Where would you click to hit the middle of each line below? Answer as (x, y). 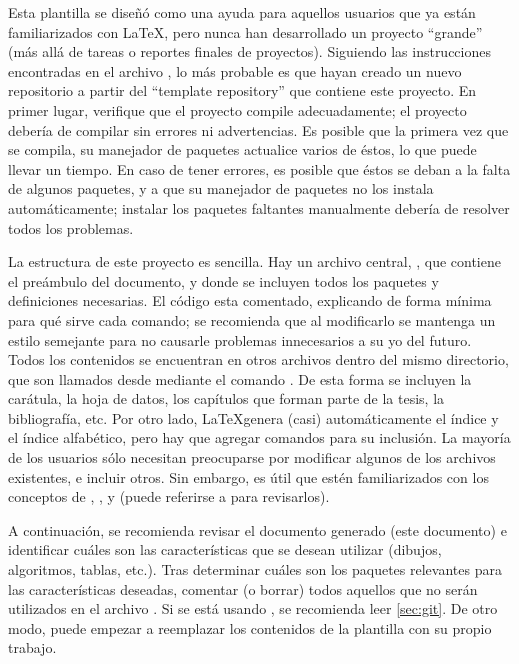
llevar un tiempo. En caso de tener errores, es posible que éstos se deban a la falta (259, 168)
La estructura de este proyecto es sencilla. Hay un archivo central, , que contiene (254, 261)
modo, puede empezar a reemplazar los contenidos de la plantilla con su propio (250, 627)
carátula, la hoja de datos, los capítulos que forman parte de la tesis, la (226, 398)
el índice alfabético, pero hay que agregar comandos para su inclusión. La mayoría (259, 437)
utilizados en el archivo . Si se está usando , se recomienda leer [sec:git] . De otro (253, 608)
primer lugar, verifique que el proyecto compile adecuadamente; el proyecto (237, 109)
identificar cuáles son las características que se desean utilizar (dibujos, (225, 549)
